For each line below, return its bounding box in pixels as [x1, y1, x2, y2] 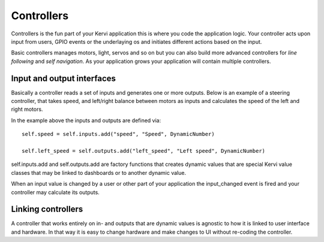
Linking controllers [11, 204, 83, 214]
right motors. [11, 105, 43, 113]
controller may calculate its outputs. [11, 189, 100, 196]
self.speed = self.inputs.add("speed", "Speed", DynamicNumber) [22, 131, 215, 138]
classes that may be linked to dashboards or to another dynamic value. [11, 169, 186, 176]
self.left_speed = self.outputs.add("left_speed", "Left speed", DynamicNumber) [22, 147, 266, 154]
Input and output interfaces [11, 73, 116, 83]
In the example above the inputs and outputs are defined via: [11, 117, 161, 124]
